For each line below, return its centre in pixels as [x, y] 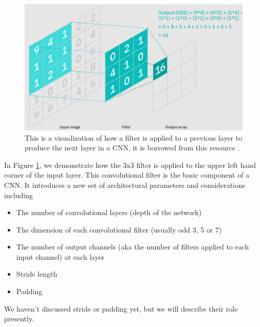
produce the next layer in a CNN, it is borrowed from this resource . [132, 148]
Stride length [37, 274]
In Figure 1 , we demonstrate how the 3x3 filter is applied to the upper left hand [130, 165]
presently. [19, 319]
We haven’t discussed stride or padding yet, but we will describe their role [121, 308]
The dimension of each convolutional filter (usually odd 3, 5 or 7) [119, 229]
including [19, 195]
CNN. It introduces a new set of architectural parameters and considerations [125, 185]
